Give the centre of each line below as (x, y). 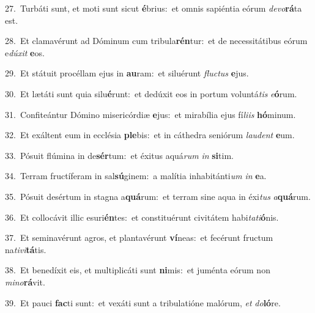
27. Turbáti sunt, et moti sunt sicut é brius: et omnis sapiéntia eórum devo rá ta (154, 8)
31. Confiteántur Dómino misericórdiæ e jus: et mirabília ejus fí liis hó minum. (150, 114)
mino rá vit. (25, 282)
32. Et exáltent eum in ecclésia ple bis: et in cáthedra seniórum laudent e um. (150, 135)
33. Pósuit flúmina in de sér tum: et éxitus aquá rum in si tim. (119, 155)
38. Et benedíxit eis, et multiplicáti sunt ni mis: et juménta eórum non (138, 270)
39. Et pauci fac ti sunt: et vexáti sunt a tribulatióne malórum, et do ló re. (143, 302)
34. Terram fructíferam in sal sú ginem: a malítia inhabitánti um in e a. (136, 176)
